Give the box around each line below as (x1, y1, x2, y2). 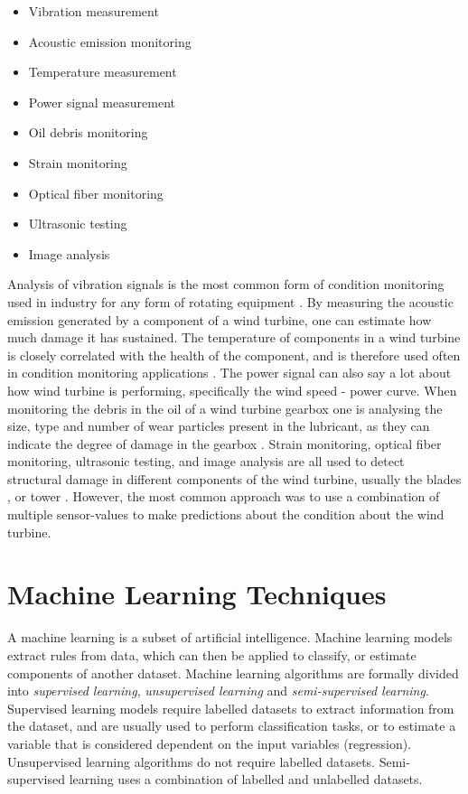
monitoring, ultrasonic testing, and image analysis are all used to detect (7, 452, 405, 471)
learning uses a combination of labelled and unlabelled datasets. (69, 770, 423, 789)
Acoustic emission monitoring (28, 32, 192, 51)
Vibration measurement (28, 2, 159, 20)
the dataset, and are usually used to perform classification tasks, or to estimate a (7, 716, 456, 735)
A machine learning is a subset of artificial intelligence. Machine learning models (7, 628, 453, 647)
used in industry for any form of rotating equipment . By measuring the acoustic (7, 292, 454, 311)
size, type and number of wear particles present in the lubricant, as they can (7, 416, 430, 435)
